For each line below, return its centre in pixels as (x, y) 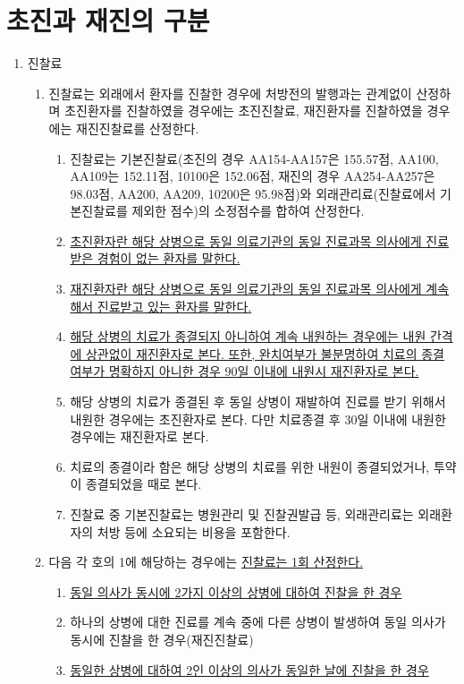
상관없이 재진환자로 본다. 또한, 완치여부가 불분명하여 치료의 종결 (265, 353)
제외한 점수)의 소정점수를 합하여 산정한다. (248, 211)
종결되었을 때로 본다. (143, 484)
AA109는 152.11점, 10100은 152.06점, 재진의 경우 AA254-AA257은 (253, 176)
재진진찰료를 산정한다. (138, 128)
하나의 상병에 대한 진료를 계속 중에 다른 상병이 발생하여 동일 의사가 (258, 622)
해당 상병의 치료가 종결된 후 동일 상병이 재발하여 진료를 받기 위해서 (258, 402)
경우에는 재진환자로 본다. (139, 436)
